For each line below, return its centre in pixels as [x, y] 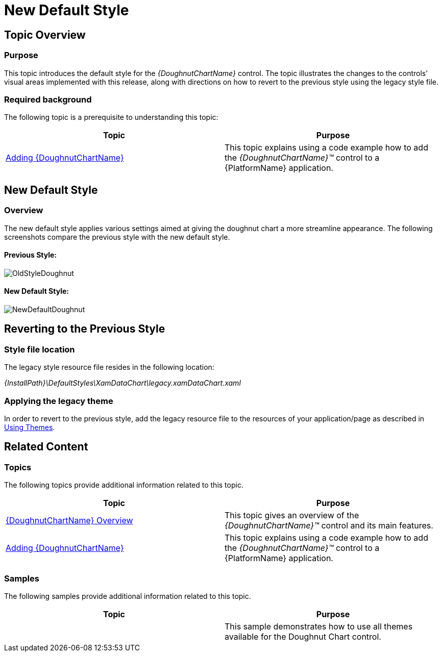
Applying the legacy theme [59, 401]
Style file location [40, 349]
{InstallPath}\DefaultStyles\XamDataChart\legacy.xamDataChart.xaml [122, 383]
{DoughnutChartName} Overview [69, 521]
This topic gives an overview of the [292, 515]
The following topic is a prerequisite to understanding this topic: [111, 117]
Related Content [46, 447]
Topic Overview [45, 35]
